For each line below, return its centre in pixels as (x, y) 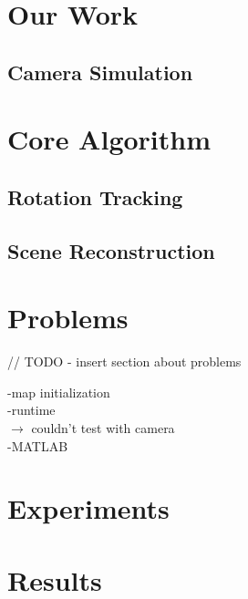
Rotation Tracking (95, 196)
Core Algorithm (109, 139)
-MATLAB (38, 445)
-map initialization (59, 392)
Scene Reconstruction (111, 250)
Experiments (88, 508)
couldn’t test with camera (103, 428)
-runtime (31, 410)
